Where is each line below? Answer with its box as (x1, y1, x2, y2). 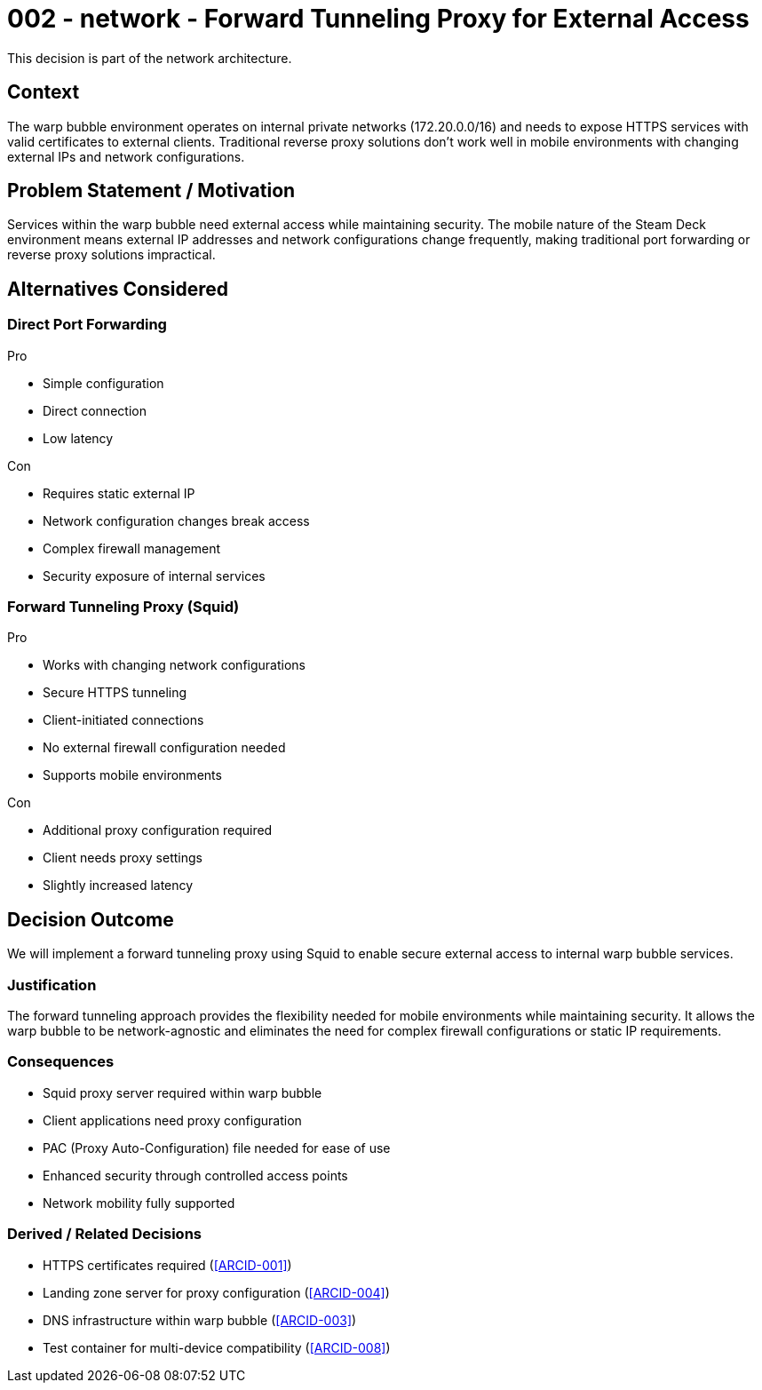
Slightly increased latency (43, 878, 194, 894)
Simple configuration (43, 375, 164, 391)
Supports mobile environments (43, 767, 222, 783)
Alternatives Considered (7, 277, 228, 300)
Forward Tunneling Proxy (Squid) (7, 598, 240, 616)
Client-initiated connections (43, 712, 204, 728)
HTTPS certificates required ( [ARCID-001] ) (43, 1257, 292, 1273)
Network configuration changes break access (43, 512, 310, 528)
